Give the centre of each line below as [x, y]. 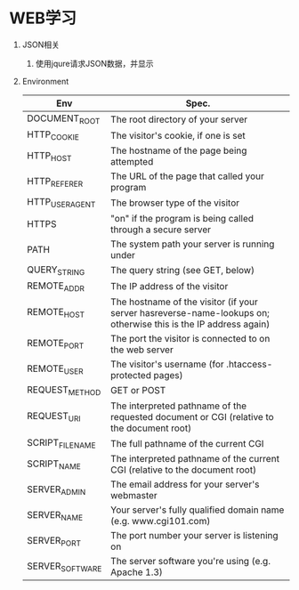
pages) [169, 375]
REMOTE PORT [55, 344]
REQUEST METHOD [64, 391]
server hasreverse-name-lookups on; [190, 312]
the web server [142, 350]
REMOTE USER [55, 369]
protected [131, 375]
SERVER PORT [54, 541]
